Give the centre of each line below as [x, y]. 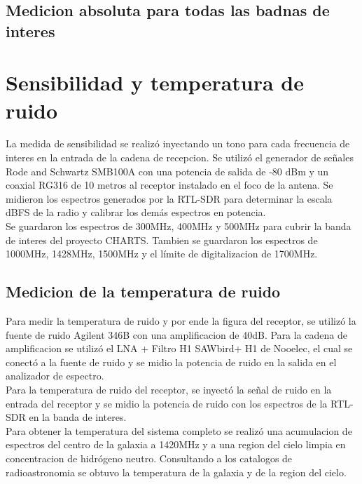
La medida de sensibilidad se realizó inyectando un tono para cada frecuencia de [178, 143]
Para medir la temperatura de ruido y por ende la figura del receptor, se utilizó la [181, 321]
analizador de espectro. [55, 376]
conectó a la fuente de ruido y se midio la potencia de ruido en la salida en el [171, 362]
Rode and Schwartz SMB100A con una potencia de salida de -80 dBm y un [167, 171]
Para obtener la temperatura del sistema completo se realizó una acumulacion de [179, 430]
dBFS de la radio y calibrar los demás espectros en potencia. [136, 212]
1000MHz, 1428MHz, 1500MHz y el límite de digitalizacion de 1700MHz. [162, 254]
